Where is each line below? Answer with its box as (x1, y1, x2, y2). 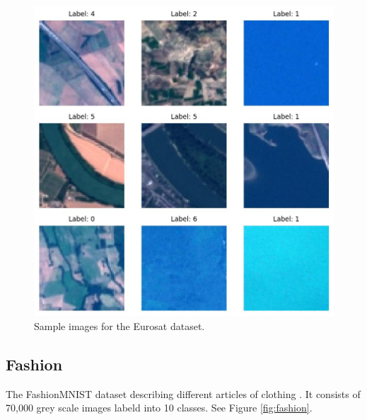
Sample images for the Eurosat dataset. (34, 318, 205, 333)
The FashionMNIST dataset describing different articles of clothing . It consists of (6, 386, 361, 401)
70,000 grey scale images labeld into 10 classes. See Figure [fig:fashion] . (6, 400, 313, 415)
